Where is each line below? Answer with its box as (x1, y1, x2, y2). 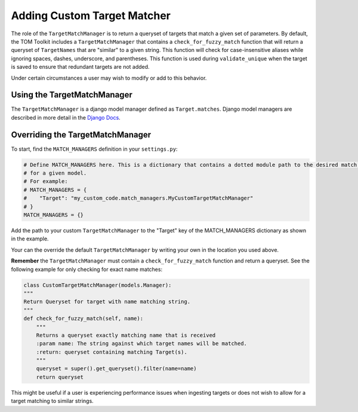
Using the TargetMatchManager (11, 90, 132, 100)
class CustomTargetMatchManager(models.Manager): (23, 282, 172, 288)
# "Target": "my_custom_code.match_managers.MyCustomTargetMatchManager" (23, 195, 254, 202)
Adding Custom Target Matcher (11, 9, 171, 22)
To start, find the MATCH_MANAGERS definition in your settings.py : (11, 145, 178, 152)
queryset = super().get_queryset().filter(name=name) (36, 365, 197, 372)
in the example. (11, 235, 49, 242)
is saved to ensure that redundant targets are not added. (11, 63, 150, 71)
